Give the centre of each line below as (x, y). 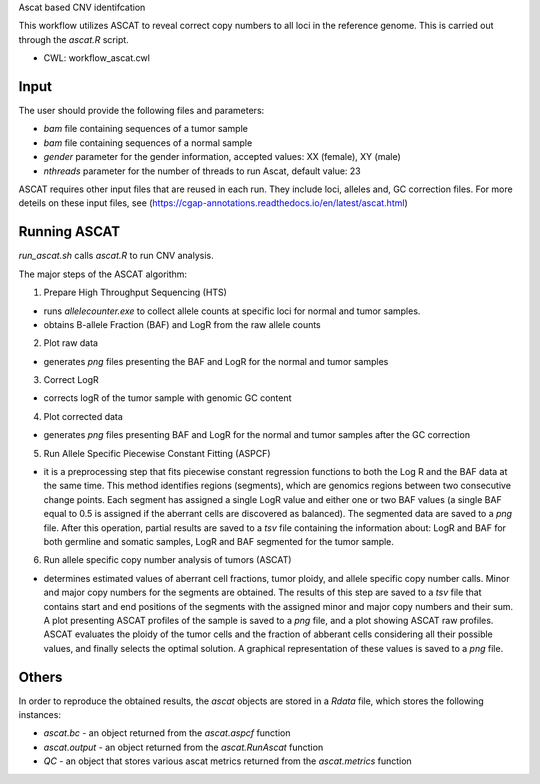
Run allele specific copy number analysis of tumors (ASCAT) (167, 560)
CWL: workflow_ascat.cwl (96, 58)
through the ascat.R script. (73, 39)
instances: (40, 714)
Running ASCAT (69, 231)
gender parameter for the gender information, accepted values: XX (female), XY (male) (222, 157)
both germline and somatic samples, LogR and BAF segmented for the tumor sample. (219, 541)
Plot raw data (71, 343)
